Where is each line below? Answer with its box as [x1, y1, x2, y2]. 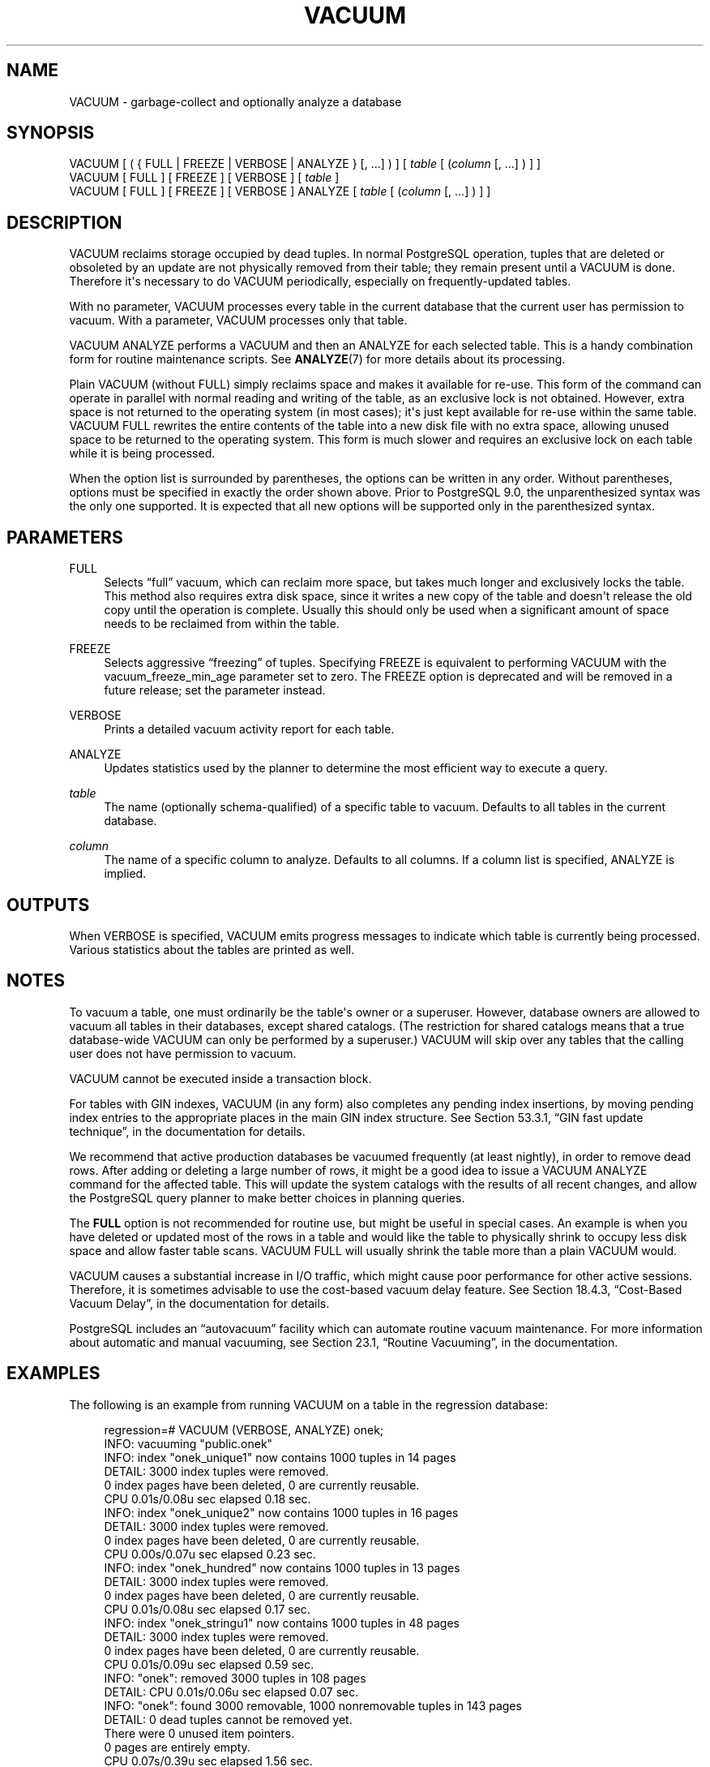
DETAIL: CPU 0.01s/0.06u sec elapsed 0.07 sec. [104, 1684, 359, 1699]
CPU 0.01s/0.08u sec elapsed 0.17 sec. [104, 1601, 310, 1616]
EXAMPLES [6, 1363, 101, 1384]
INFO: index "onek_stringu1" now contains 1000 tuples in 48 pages [104, 1615, 460, 1630]
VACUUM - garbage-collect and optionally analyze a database [69, 94, 402, 109]
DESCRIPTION [6, 212, 122, 233]
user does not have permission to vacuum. [69, 1046, 297, 1060]
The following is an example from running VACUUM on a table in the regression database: [69, 1397, 549, 1412]
